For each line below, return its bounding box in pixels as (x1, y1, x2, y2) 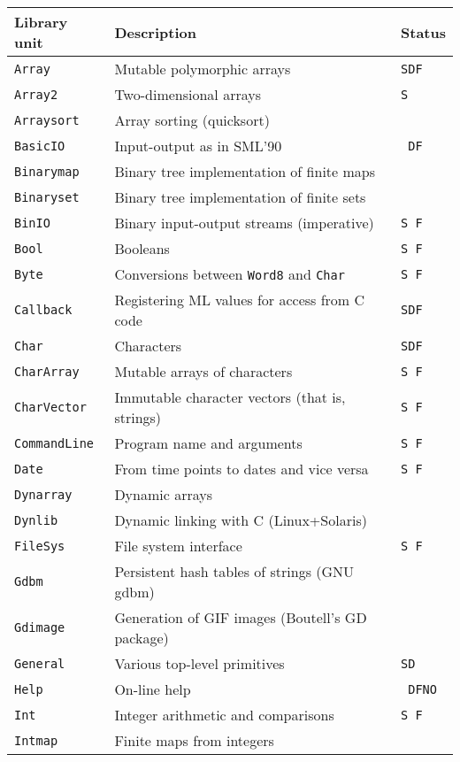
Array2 (14, 87, 58, 102)
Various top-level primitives (114, 653, 285, 673)
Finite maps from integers (114, 730, 274, 750)
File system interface (114, 535, 242, 556)
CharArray (14, 364, 80, 379)
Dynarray (14, 487, 73, 502)
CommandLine (14, 435, 95, 450)
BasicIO (14, 138, 65, 153)
